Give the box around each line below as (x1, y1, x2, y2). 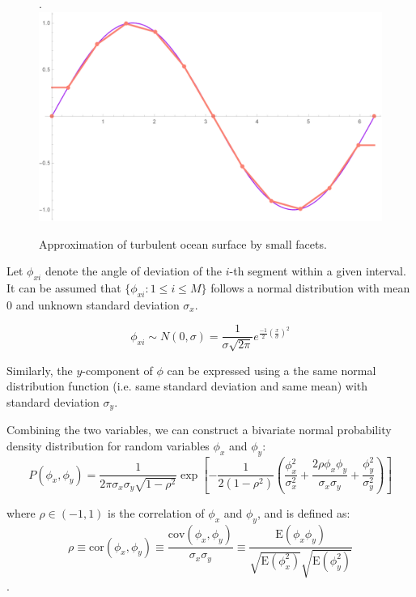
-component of (82, 361, 153, 378)
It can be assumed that (6, 279, 121, 296)
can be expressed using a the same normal (167, 361, 376, 378)
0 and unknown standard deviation (6, 296, 180, 313)
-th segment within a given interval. (229, 262, 406, 279)
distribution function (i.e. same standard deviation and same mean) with (6, 377, 368, 394)
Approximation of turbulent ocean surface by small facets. (39, 235, 327, 252)
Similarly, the (6, 361, 73, 378)
